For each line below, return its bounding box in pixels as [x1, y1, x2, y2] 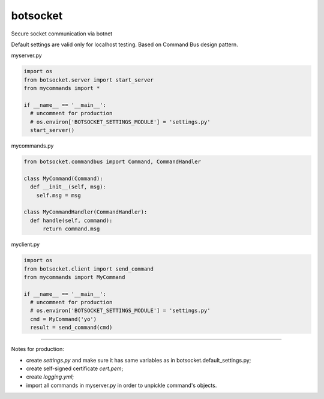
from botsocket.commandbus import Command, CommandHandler [23, 158, 201, 165]
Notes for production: [11, 346, 64, 353]
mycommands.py [11, 142, 54, 149]
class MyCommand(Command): [23, 175, 103, 182]
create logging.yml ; [26, 373, 74, 380]
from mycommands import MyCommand [23, 274, 125, 280]
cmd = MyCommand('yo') [30, 316, 97, 322]
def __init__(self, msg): [30, 184, 106, 190]
